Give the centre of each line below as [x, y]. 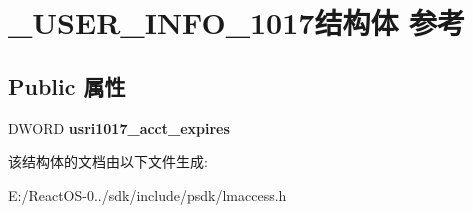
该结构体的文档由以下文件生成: [108, 161]
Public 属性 [67, 85]
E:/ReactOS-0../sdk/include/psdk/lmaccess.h [147, 194]
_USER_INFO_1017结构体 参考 [237, 22]
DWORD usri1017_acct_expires [119, 127]
